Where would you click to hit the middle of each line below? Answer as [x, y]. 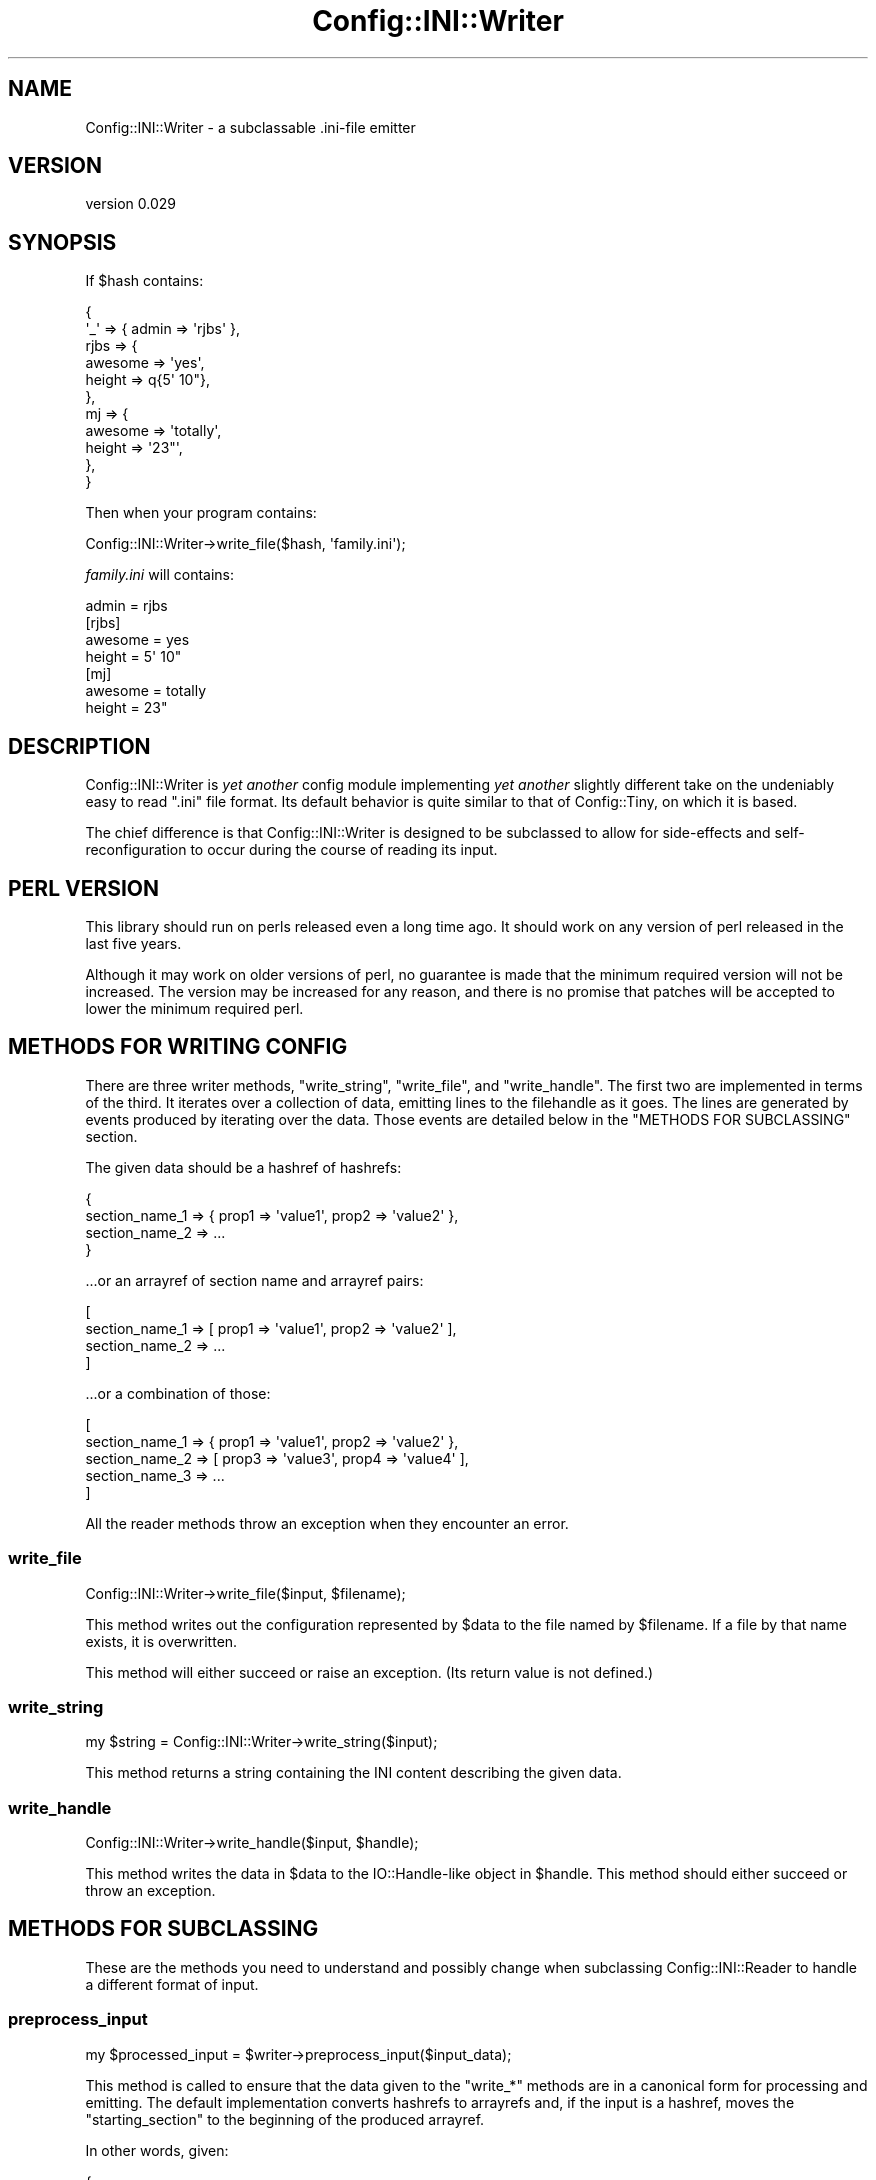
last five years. [133, 943]
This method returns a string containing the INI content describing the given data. [353, 1773]
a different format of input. [172, 1984]
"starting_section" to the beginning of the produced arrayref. [285, 2119]
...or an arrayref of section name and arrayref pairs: [254, 1280]
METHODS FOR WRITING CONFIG [178, 1047]
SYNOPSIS [62, 242]
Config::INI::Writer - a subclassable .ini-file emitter [250, 127]
